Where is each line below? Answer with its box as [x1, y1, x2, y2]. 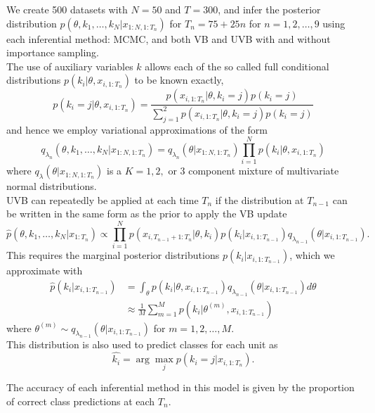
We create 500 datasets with [6, 2, 128, 16]
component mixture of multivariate [188, 163, 339, 178]
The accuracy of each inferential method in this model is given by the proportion [6, 380, 355, 395]
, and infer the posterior [218, 2, 321, 16]
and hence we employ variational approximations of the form [6, 122, 268, 136]
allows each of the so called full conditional [145, 58, 329, 73]
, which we [289, 248, 335, 262]
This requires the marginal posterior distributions [6, 248, 220, 262]
